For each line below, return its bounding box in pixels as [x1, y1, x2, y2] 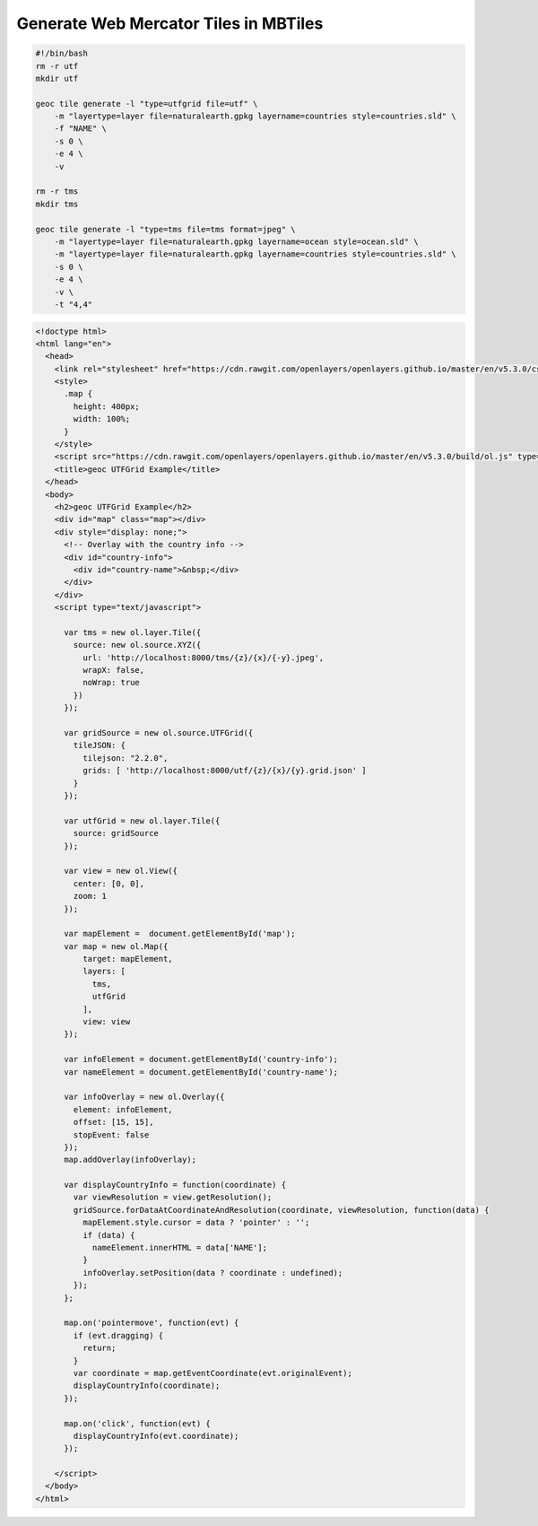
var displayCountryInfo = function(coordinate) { [64, 1180, 287, 1190]
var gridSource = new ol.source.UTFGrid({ [64, 728, 254, 738]
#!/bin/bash [35, 48, 89, 58]
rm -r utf [35, 61, 79, 71]
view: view [82, 1016, 131, 1027]
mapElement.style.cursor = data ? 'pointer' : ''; [82, 1217, 310, 1228]
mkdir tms [35, 198, 79, 209]
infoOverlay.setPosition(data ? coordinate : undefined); [82, 1268, 343, 1277]
